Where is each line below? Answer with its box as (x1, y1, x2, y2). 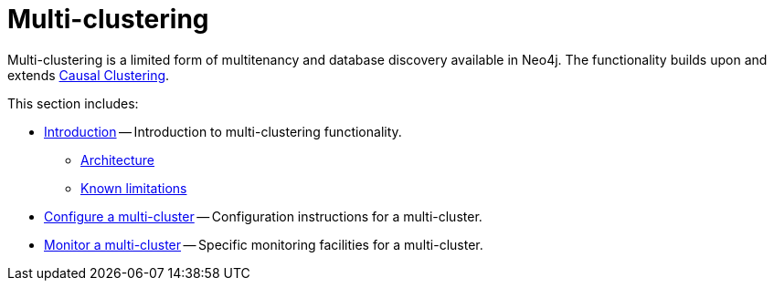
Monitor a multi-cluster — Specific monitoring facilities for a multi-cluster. (44, 236, 483, 252)
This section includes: (7, 95, 139, 111)
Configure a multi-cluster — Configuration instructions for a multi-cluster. (44, 208, 482, 224)
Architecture (80, 151, 155, 168)
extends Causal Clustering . (7, 67, 170, 83)
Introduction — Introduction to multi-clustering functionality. (44, 123, 402, 139)
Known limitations (80, 180, 187, 196)
